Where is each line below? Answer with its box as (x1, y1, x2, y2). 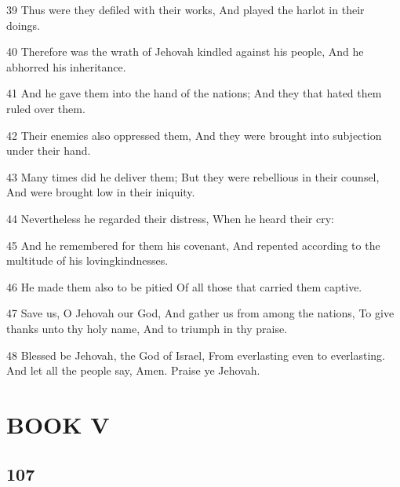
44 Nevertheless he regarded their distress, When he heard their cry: (6, 210, 334, 226)
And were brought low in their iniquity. (6, 184, 195, 200)
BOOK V (6, 408, 110, 440)
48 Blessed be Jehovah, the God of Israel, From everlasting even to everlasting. (6, 346, 386, 363)
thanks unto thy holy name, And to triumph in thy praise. (6, 320, 288, 336)
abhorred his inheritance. (6, 58, 126, 75)
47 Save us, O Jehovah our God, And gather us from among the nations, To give (6, 305, 395, 321)
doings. (6, 16, 40, 33)
